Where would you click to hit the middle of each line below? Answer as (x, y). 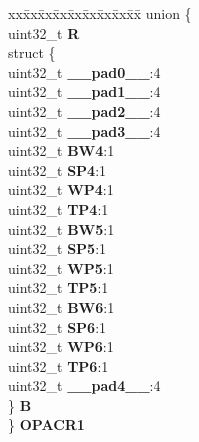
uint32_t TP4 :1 (58, 208)
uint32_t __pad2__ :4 (84, 110)
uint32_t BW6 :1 (61, 306)
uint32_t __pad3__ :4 (84, 130)
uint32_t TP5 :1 (58, 287)
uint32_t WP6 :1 (61, 346)
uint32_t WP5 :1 (61, 267)
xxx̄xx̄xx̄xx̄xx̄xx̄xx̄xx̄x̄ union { (100, 13)
